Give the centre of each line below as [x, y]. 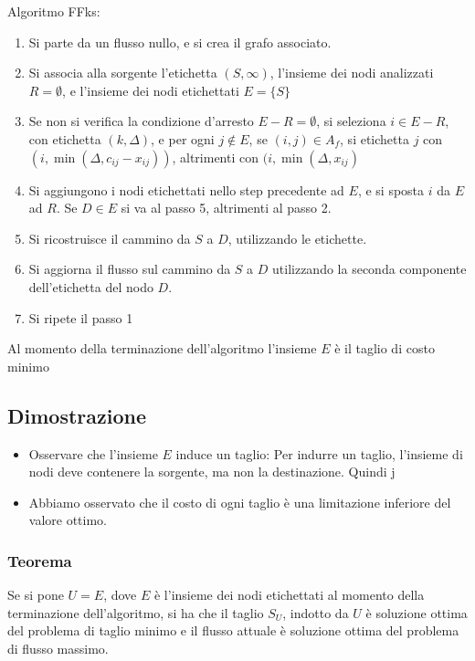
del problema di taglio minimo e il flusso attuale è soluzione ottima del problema [233, 630]
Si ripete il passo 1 [81, 317]
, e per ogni [183, 138]
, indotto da [316, 612]
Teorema [40, 560]
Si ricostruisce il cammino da [110, 238]
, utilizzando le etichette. [297, 238]
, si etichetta [375, 138]
